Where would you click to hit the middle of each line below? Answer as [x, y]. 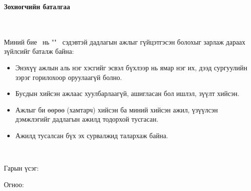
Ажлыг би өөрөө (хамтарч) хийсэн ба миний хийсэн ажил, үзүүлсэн [117, 109]
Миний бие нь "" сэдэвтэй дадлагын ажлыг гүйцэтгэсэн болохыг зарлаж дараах [125, 41]
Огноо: [14, 184]
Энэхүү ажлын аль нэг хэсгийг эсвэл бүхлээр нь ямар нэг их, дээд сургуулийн [131, 67]
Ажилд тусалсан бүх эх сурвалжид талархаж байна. [92, 135]
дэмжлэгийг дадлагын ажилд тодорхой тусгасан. [87, 119]
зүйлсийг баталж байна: [39, 51]
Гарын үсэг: [21, 168]
